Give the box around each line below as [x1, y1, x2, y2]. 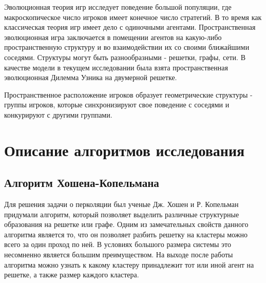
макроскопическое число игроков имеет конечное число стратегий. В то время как [4, 11, 262, 22]
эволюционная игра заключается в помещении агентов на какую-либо [4, 31, 222, 42]
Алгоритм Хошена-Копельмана [4, 175, 159, 191]
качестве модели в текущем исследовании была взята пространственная [4, 62, 228, 72]
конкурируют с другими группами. [4, 109, 112, 120]
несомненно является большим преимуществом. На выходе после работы [4, 249, 233, 260]
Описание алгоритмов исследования [4, 139, 245, 160]
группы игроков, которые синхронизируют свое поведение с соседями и [4, 99, 230, 110]
